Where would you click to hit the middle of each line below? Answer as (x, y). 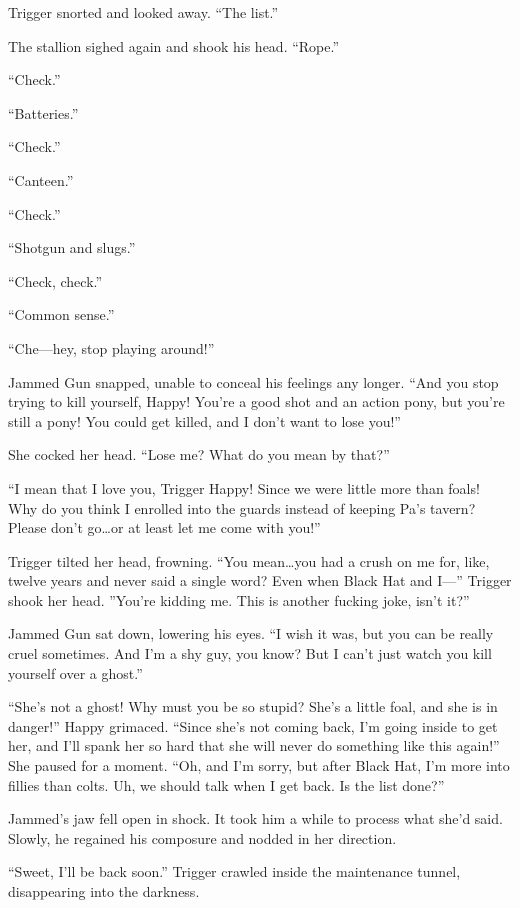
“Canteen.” (41, 179)
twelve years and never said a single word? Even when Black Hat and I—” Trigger (260, 580)
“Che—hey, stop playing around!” (111, 347)
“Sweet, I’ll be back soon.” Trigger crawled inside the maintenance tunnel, (234, 871)
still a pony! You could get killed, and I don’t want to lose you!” (204, 420)
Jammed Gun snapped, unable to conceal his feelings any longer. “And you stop (253, 381)
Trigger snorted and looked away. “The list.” (143, 12)
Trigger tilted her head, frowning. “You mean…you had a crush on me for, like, (249, 560)
